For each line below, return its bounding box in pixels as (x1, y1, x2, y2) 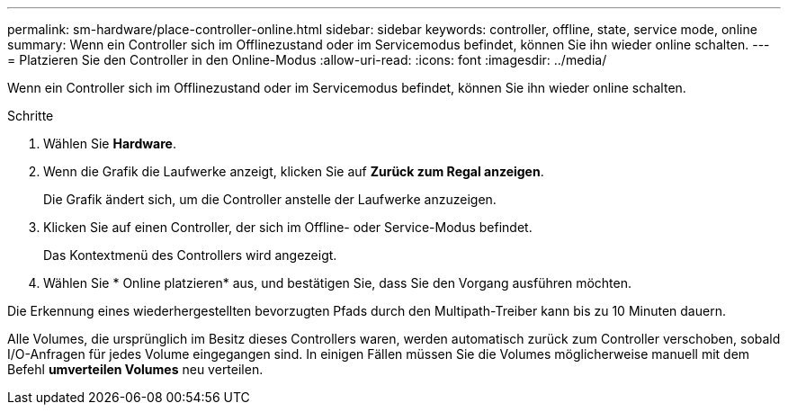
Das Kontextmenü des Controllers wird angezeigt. (43, 247, 337, 263)
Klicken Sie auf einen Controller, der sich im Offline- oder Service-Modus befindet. (43, 219, 533, 235)
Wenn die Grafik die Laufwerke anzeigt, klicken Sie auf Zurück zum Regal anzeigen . (43, 164, 544, 179)
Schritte (7, 108, 54, 123)
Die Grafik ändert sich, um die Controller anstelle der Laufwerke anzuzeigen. (43, 192, 497, 207)
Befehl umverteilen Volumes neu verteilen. (7, 362, 264, 377)
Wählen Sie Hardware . (43, 136, 176, 151)
